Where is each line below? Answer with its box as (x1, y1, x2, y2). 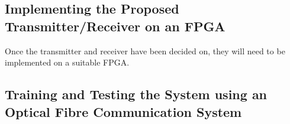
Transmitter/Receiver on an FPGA (5, 17, 225, 35)
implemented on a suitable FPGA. (5, 56, 130, 68)
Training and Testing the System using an (5, 85, 268, 103)
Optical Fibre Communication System (5, 102, 242, 120)
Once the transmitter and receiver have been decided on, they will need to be (5, 44, 285, 57)
